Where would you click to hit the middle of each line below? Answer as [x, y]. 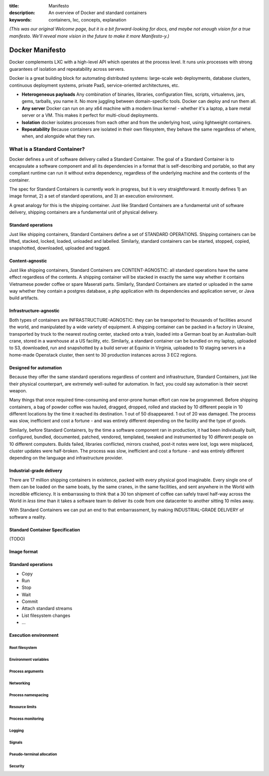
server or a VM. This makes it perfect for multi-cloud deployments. [90, 115]
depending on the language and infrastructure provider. [66, 458]
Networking [20, 683]
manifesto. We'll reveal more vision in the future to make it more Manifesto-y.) [89, 36]
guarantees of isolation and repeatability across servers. [67, 69]
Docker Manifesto [38, 50]
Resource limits [23, 707]
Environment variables [29, 660]
